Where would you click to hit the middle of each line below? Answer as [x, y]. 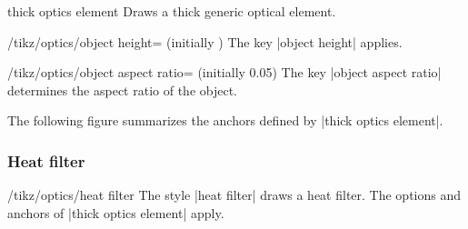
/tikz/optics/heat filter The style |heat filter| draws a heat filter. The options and [234, 195]
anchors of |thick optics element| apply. [116, 212]
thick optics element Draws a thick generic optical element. [172, 11]
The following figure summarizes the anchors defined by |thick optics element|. [225, 120]
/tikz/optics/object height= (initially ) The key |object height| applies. [205, 41]
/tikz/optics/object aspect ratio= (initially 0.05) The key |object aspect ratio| [224, 72]
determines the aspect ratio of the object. [122, 90]
